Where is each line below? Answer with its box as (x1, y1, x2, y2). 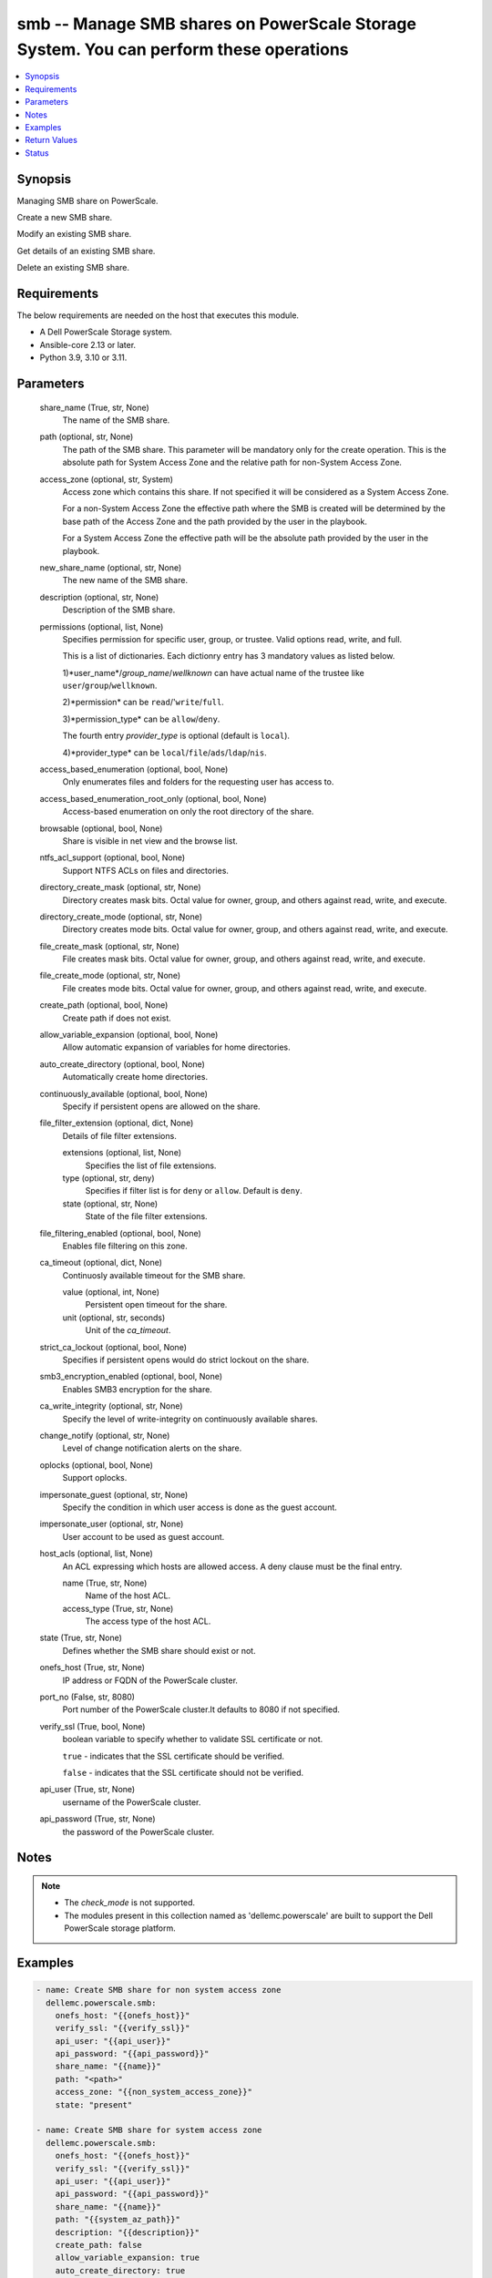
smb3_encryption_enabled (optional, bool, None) (39, 1371, 223, 1382)
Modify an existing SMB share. (16, 229, 132, 240)
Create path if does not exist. (62, 1012, 172, 1023)
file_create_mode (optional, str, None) (39, 970, 181, 981)
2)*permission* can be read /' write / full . (62, 697, 225, 708)
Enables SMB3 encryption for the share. (62, 1383, 213, 1394)
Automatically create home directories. (62, 1072, 209, 1083)
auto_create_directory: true (55, 2265, 186, 2275)
